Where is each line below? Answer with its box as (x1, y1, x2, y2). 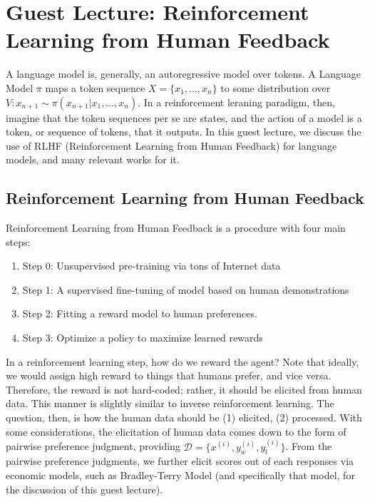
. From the (285, 439, 332, 454)
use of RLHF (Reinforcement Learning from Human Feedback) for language (6, 138, 337, 153)
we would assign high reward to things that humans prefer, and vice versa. (6, 368, 332, 383)
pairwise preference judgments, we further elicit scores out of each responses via (6, 454, 354, 468)
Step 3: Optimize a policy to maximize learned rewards (22, 330, 263, 345)
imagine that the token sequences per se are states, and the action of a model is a (6, 110, 362, 125)
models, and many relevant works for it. (6, 152, 180, 167)
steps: (6, 234, 31, 249)
